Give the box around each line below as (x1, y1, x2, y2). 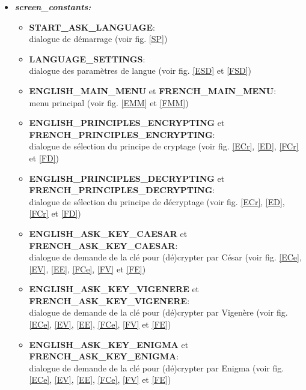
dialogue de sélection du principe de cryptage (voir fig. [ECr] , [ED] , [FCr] (29, 140, 299, 152)
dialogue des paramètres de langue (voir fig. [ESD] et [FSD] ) (29, 64, 251, 77)
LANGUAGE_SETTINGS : (29, 52, 145, 65)
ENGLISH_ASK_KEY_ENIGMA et (29, 338, 189, 350)
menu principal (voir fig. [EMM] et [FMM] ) (29, 96, 189, 109)
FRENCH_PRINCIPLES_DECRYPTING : (29, 184, 215, 196)
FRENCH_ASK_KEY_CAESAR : (29, 239, 178, 251)
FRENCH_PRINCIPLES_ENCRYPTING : (29, 128, 215, 140)
